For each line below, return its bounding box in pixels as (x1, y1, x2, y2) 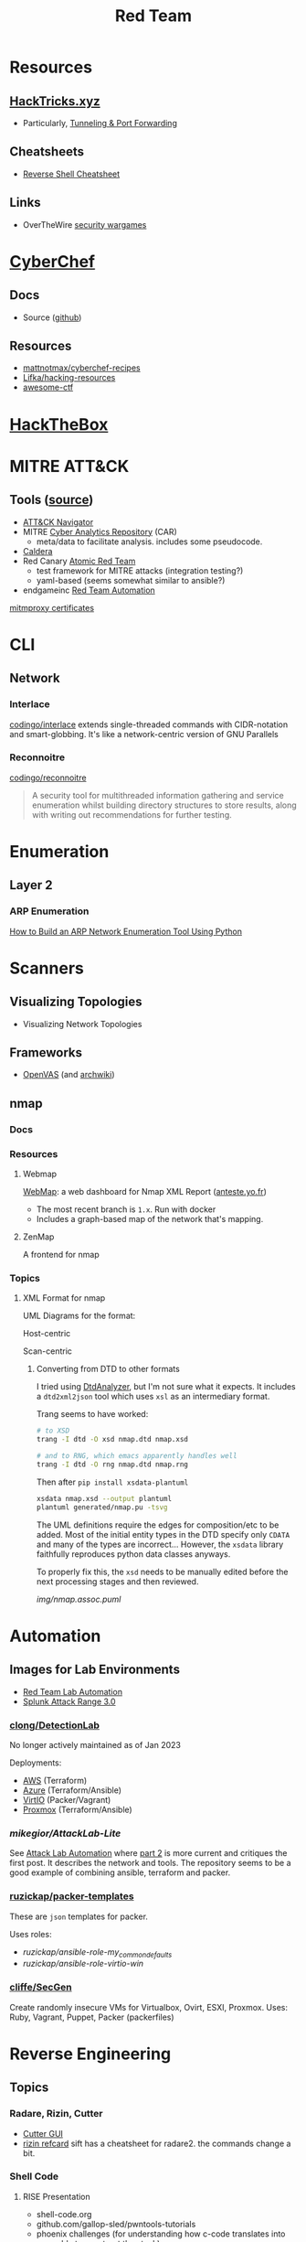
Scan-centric (22, 1346, 73, 1357)
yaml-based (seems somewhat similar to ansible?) (36, 574, 226, 585)
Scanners (9, 958, 84, 979)
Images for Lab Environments (9, 1662, 181, 1678)
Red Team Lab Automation (22, 1686, 123, 1697)
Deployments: (9, 1757, 62, 1768)
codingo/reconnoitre (9, 772, 87, 783)
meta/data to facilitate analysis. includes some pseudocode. (36, 536, 263, 547)
